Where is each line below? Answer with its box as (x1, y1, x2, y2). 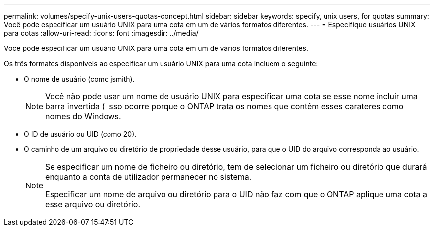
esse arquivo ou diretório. (45, 199, 140, 209)
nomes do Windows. (45, 111, 121, 121)
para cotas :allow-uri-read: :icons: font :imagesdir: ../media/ (4, 29, 199, 37)
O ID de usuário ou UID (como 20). (24, 130, 137, 138)
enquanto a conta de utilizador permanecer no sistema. (45, 172, 252, 182)
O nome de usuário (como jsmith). (24, 75, 135, 83)
